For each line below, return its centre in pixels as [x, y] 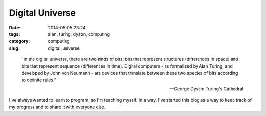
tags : [15, 34]
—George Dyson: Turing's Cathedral [206, 89]
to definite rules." [39, 80]
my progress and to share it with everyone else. [57, 107]
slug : [14, 48]
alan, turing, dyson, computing [79, 34]
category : [19, 41]
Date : [15, 28]
